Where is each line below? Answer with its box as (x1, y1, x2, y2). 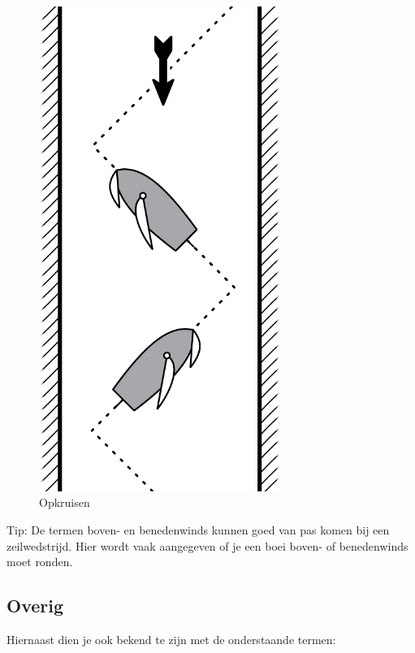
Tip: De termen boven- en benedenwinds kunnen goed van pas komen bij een (6, 521, 390, 538)
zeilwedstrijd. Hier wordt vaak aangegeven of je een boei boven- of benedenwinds (6, 537, 409, 554)
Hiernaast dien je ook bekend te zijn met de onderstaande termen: (6, 630, 336, 647)
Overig (6, 593, 64, 618)
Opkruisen (39, 494, 90, 511)
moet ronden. (6, 553, 73, 570)
